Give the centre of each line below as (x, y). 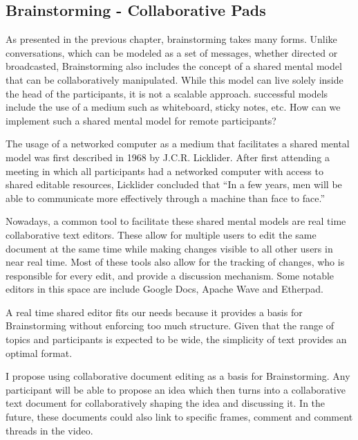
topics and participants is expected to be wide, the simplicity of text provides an (176, 339)
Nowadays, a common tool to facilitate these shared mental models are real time (176, 221)
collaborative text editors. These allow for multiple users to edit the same (161, 234)
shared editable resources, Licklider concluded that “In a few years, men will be (174, 184)
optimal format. (39, 352)
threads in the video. (49, 430)
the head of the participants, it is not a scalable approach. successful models (167, 93)
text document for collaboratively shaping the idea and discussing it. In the (166, 403)
